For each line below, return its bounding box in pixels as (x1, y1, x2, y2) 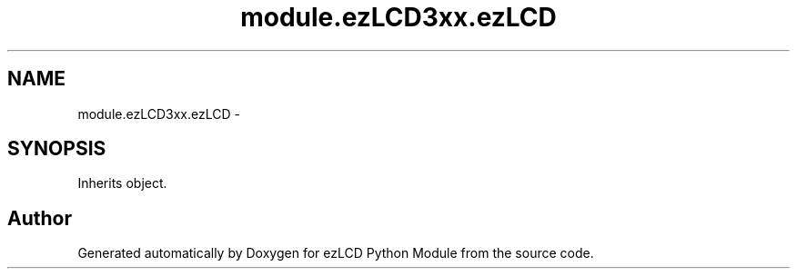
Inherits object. (77, 175, 167, 192)
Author (7, 206, 72, 230)
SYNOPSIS (7, 137, 106, 161)
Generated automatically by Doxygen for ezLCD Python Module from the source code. (77, 245, 594, 261)
